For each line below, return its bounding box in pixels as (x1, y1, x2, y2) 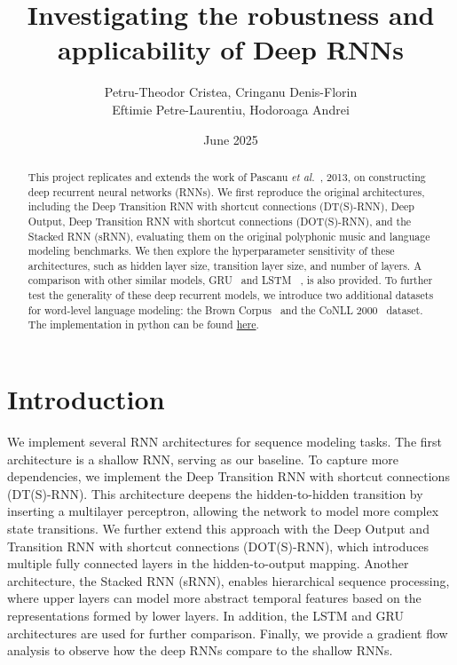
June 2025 (203, 130, 258, 148)
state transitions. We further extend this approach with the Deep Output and (7, 519, 429, 538)
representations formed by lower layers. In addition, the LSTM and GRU (7, 606, 404, 624)
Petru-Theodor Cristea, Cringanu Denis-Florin (104, 83, 358, 101)
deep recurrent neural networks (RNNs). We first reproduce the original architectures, (28, 184, 425, 199)
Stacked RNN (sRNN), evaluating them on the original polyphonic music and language (28, 228, 430, 243)
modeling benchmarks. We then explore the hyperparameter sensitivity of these (28, 243, 395, 258)
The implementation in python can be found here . (28, 317, 259, 332)
